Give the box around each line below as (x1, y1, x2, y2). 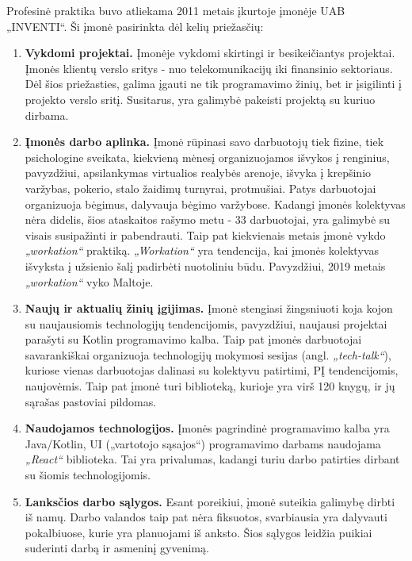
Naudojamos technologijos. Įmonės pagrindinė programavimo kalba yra (25, 420, 390, 436)
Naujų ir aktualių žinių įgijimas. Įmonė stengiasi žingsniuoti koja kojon (25, 300, 393, 317)
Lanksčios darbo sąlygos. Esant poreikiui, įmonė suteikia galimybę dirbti (25, 493, 395, 509)
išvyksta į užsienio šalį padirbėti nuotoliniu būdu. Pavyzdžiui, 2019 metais (25, 257, 386, 274)
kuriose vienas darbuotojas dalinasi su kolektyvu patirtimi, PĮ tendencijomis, (25, 362, 399, 378)
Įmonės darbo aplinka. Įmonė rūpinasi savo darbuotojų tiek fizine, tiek (25, 133, 384, 150)
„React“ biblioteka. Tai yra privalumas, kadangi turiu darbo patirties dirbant (25, 451, 400, 467)
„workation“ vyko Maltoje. (25, 273, 154, 290)
